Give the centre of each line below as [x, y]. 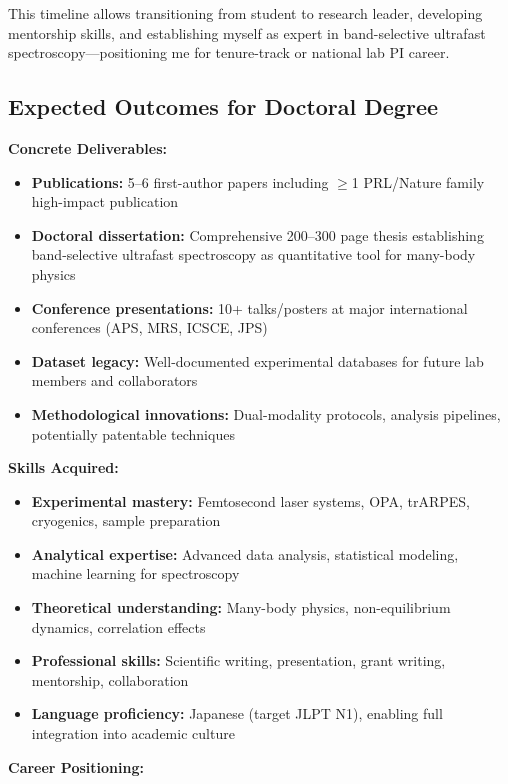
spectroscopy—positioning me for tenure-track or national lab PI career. [229, 52]
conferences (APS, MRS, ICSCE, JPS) [149, 327]
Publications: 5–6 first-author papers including [180, 181]
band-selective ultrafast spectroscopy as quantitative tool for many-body [253, 254]
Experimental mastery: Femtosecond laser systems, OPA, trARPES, [250, 500]
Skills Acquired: [63, 467]
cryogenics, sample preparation [126, 520]
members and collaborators [114, 380]
